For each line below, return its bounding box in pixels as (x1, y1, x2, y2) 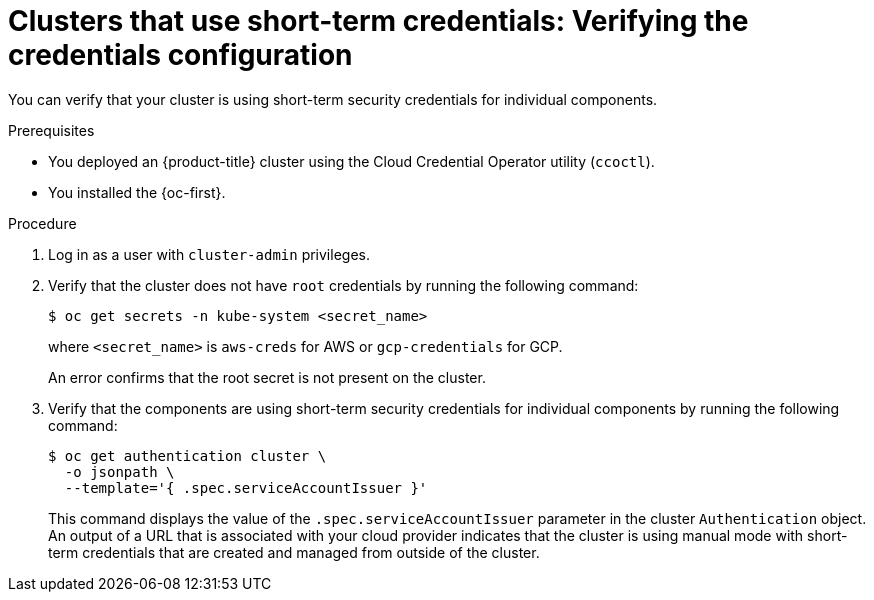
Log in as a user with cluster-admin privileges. (48, 245, 370, 263)
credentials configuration (8, 38, 353, 72)
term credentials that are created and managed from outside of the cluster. (48, 543, 540, 561)
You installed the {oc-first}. (48, 183, 226, 201)
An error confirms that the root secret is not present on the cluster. (48, 368, 486, 386)
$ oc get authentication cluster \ (48, 447, 327, 464)
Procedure (8, 214, 77, 232)
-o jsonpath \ (64, 463, 175, 480)
